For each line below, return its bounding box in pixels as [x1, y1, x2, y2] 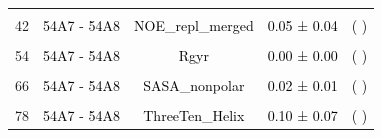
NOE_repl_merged [134, 15, 254, 35]
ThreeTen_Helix [143, 105, 245, 126]
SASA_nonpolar [143, 75, 245, 96]
